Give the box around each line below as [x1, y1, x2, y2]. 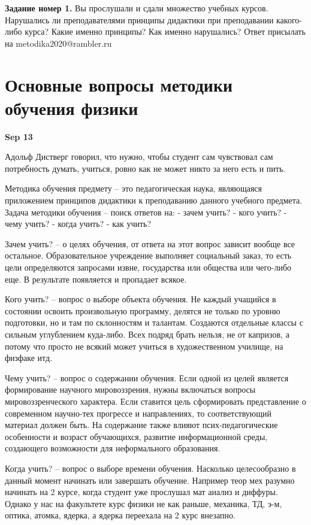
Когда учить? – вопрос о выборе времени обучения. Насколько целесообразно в [5, 462, 296, 474]
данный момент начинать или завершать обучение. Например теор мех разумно [5, 474, 295, 486]
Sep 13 [5, 130, 33, 142]
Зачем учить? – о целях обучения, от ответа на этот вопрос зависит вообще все [5, 237, 295, 250]
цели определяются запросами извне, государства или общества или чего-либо [5, 261, 292, 274]
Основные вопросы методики [5, 72, 233, 96]
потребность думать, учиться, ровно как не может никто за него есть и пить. [5, 162, 286, 174]
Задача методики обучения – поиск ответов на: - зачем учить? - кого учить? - [5, 205, 287, 218]
